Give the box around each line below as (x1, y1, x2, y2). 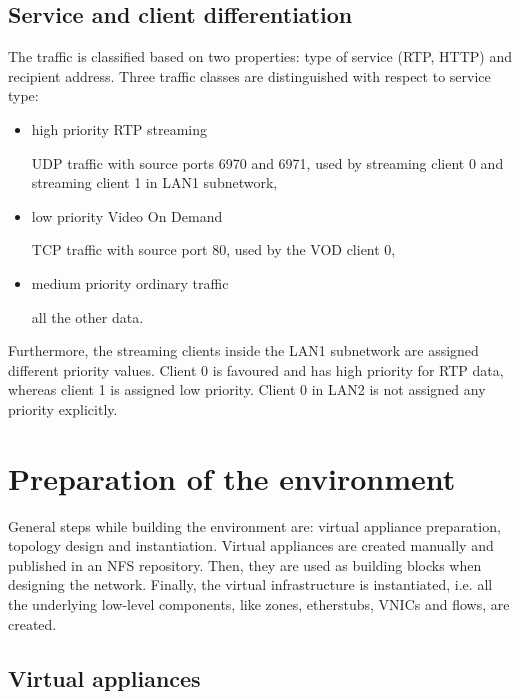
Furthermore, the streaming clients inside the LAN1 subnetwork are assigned (8, 340, 479, 361)
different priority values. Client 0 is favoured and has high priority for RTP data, (8, 359, 504, 380)
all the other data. (31, 306, 144, 327)
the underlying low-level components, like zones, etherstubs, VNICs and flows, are (8, 594, 510, 615)
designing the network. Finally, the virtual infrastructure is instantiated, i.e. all (8, 574, 493, 595)
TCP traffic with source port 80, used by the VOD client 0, (31, 239, 396, 260)
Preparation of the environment (8, 457, 456, 498)
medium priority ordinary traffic (31, 272, 229, 293)
